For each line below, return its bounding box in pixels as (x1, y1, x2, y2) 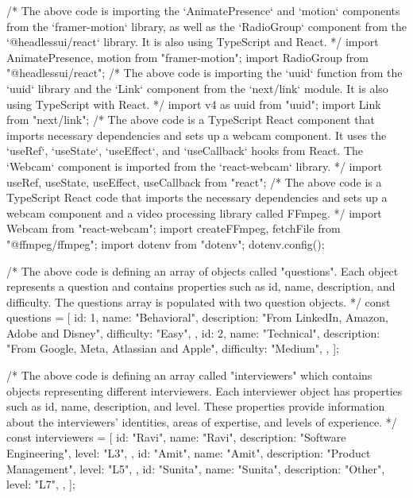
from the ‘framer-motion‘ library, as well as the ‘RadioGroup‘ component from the (6, 17, 407, 34)
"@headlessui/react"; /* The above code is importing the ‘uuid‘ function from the (6, 64, 403, 81)
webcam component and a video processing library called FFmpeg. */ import (6, 204, 382, 221)
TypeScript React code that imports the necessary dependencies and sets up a (6, 189, 388, 206)
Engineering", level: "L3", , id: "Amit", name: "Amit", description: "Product (6, 445, 371, 461)
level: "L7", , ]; (6, 476, 75, 492)
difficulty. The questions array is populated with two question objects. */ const (6, 293, 391, 310)
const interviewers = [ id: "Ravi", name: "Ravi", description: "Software (6, 429, 346, 446)
